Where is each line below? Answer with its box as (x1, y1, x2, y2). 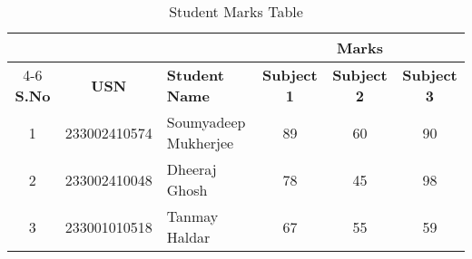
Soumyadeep (166, 111, 246, 132)
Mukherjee (166, 132, 234, 153)
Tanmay (166, 206, 219, 226)
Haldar (166, 226, 211, 247)
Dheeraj (166, 158, 217, 179)
